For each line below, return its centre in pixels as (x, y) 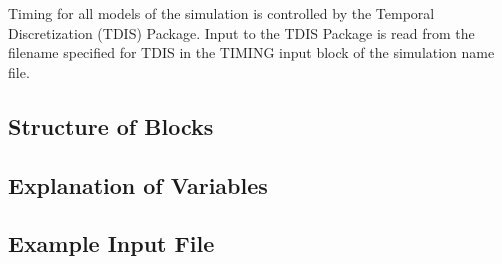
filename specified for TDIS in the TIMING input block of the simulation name (251, 52)
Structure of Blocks (111, 125)
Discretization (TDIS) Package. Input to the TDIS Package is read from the (241, 32)
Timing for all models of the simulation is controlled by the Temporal (221, 13)
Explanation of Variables (138, 184)
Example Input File (111, 243)
